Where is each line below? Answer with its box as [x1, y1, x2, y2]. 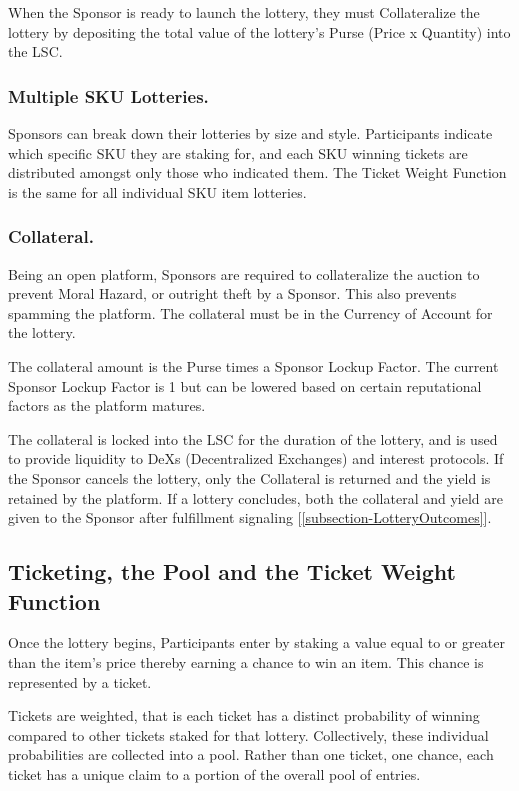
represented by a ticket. [8, 671, 152, 692]
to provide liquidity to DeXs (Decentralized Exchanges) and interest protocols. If [8, 448, 504, 469]
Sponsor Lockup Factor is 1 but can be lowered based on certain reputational [8, 375, 482, 396]
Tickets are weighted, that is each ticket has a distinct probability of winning [8, 705, 480, 726]
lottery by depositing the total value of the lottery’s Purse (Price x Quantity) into [8, 21, 511, 42]
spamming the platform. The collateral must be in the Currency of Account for [8, 302, 493, 323]
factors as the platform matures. [8, 395, 206, 416]
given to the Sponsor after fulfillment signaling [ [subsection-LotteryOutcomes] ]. [8, 507, 492, 528]
